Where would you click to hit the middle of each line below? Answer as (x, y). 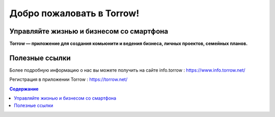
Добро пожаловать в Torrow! (74, 13)
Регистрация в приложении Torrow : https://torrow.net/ (68, 79)
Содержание (24, 89)
